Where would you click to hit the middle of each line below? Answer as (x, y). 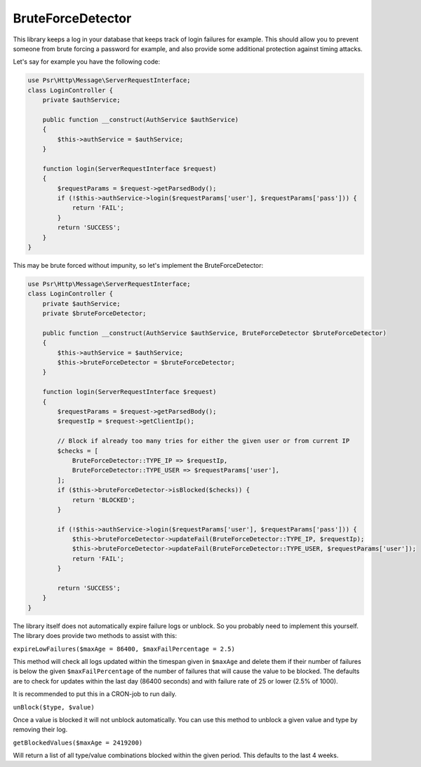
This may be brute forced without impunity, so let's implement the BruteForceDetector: (138, 265)
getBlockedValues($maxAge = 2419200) (78, 742)
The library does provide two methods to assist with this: (95, 636)
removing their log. (40, 730)
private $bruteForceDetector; (94, 313)
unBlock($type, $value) (54, 707)
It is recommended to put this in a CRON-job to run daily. (95, 694)
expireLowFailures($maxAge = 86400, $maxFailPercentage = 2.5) (124, 649)
